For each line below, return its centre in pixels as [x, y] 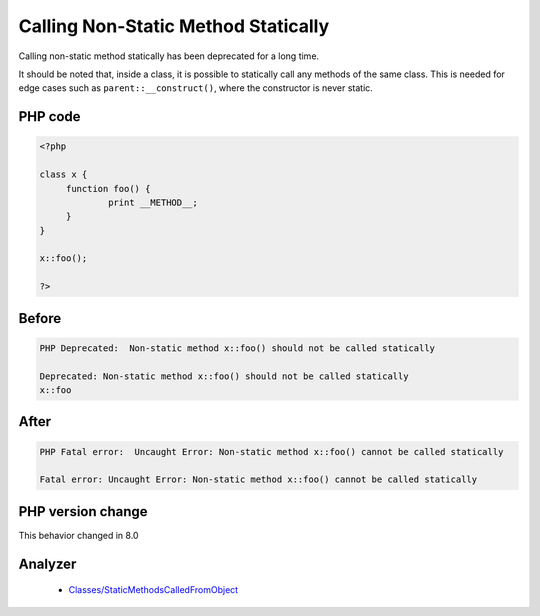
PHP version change [83, 511]
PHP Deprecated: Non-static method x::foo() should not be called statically [237, 348]
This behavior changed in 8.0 [78, 535]
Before [40, 318]
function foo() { [108, 188]
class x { [63, 174]
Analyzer [47, 563]
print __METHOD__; [153, 202]
